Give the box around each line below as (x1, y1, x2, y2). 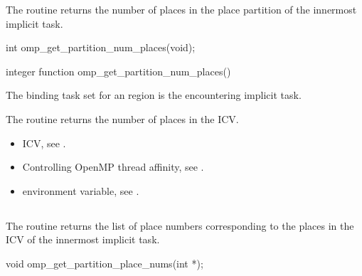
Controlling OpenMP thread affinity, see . (22, 159, 204, 174)
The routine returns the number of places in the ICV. (6, 111, 239, 126)
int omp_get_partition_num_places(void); (6, 40, 196, 55)
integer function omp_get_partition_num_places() (6, 63, 231, 78)
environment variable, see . (22, 183, 139, 198)
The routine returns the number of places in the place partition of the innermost (6, 2, 357, 16)
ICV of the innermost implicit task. (6, 232, 160, 247)
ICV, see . (22, 135, 66, 150)
